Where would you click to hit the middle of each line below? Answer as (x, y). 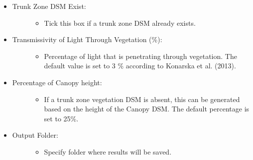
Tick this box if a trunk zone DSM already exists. (120, 23)
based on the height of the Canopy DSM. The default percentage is (147, 109)
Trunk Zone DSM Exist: (49, 6)
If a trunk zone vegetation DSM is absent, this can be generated (142, 99)
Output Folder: (35, 135)
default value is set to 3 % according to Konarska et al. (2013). (140, 66)
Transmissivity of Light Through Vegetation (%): (87, 39)
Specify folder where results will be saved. (108, 151)
